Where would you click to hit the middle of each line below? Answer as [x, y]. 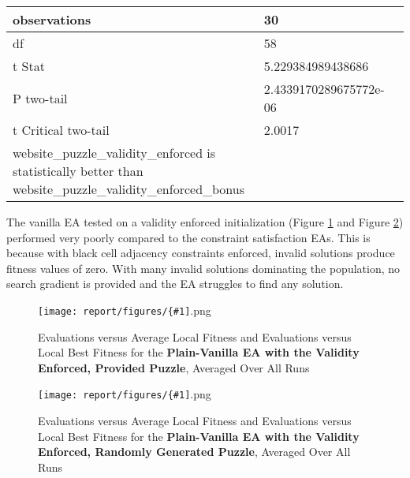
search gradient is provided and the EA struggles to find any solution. [175, 284]
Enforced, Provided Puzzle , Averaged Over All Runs [174, 367]
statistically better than [78, 171]
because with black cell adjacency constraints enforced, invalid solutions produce [201, 253]
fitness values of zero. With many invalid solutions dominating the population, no [203, 268]
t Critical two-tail [61, 130]
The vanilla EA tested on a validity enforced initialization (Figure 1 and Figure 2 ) [205, 222]
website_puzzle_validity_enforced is [114, 153]
